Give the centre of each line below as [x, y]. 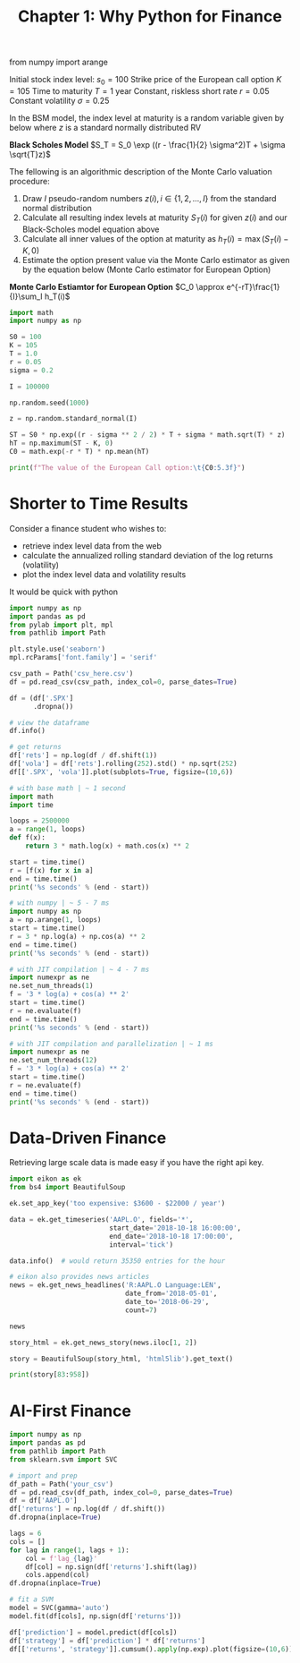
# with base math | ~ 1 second [67, 788]
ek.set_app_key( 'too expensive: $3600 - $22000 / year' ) [117, 1204]
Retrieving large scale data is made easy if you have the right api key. [137, 1163]
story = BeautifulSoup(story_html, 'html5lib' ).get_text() [121, 1359]
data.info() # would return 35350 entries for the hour [117, 1261]
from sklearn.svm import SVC [63, 1459]
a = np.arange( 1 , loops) [55, 920]
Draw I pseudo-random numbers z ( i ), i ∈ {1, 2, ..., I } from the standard [149, 198]
